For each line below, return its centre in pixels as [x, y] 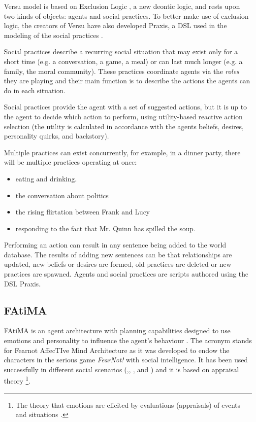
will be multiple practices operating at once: [70, 162]
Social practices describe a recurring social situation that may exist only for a [121, 52]
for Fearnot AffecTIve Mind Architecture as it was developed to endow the [117, 350]
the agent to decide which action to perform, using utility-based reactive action [123, 116]
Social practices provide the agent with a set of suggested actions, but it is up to [126, 107]
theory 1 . [17, 380]
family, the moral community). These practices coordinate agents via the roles [122, 71]
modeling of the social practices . [54, 35]
